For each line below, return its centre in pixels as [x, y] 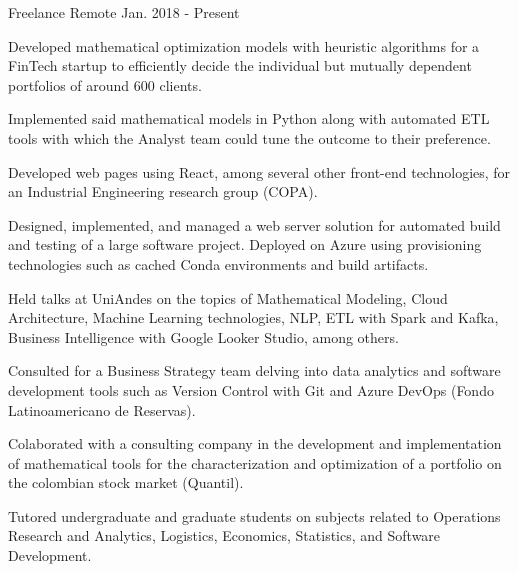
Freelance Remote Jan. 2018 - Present [124, 12]
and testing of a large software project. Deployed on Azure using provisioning [245, 244]
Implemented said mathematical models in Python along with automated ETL [249, 118]
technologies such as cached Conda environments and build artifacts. [218, 263]
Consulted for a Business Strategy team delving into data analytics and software [254, 370]
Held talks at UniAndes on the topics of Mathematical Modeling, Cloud [228, 297]
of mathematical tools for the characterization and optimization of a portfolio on [255, 462]
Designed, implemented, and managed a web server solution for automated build [254, 224]
